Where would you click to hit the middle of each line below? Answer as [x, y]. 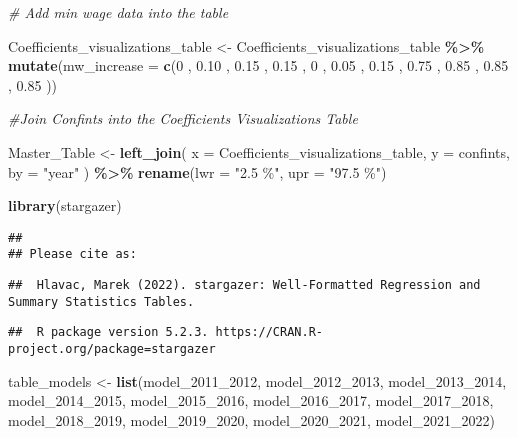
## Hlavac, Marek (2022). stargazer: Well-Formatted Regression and [244, 285]
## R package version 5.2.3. [108, 332]
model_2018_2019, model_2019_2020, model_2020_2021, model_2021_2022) [251, 419]
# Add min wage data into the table [118, 12]
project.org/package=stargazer [112, 349]
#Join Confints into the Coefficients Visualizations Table [183, 118]
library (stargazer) [65, 205]
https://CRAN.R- [269, 332]
